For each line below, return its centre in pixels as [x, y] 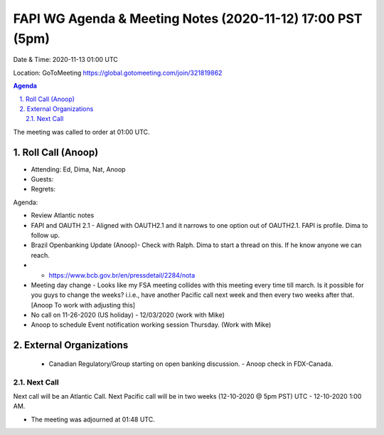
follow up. [46, 235]
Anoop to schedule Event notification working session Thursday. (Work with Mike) [151, 325]
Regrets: [43, 189]
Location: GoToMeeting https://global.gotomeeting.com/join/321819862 [118, 73]
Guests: [42, 179]
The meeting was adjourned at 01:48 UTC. [93, 419]
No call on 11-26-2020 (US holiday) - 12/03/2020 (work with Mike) [128, 315]
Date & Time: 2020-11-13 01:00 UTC [65, 60]
